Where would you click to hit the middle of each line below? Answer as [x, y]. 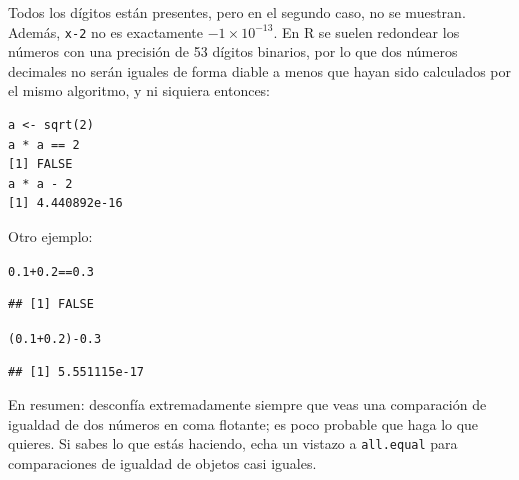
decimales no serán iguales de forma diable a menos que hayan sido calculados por [259, 70]
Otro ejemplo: [50, 236]
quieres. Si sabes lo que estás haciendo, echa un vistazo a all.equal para [233, 443]
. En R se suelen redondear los [366, 31]
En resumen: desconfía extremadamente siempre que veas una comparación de [247, 404]
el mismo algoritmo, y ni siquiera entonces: [139, 90]
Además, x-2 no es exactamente [106, 31]
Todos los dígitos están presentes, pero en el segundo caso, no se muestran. [237, 12]
